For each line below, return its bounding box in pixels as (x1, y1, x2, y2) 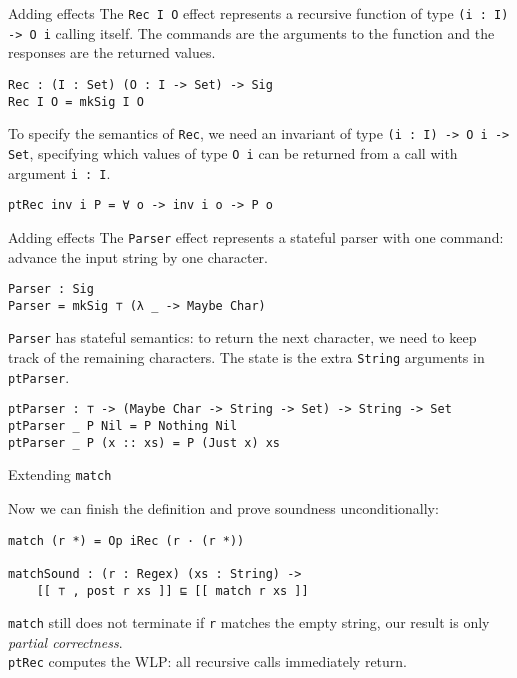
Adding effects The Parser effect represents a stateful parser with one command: (8, 226, 504, 247)
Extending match (8, 464, 112, 485)
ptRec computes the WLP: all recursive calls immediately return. (8, 651, 407, 672)
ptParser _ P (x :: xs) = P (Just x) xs (8, 435, 281, 450)
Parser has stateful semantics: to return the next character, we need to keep (8, 327, 477, 348)
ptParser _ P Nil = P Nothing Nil (8, 419, 238, 434)
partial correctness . (8, 631, 123, 652)
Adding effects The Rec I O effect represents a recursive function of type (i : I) (8, 3, 509, 23)
